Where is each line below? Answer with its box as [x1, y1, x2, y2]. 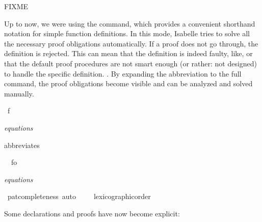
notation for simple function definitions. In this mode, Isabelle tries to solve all [4, 28, 250, 39]
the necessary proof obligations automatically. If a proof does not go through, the [4, 38, 258, 48]
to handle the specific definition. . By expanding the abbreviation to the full [4, 68, 242, 79]
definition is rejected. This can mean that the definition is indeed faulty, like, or [4, 48, 253, 59]
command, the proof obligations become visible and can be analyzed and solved [4, 78, 253, 89]
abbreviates [4, 139, 40, 150]
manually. [4, 88, 34, 98]
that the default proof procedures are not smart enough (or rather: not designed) [4, 58, 257, 68]
